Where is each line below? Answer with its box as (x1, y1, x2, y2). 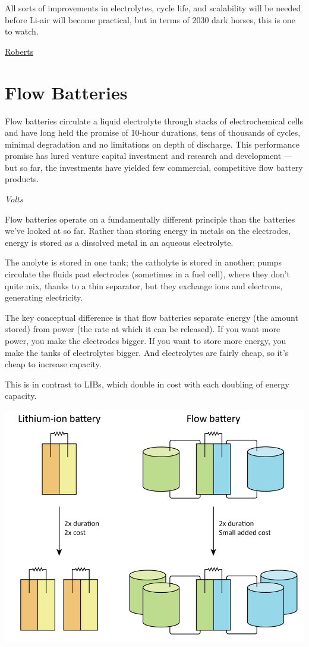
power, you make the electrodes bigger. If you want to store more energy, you (5, 335, 286, 346)
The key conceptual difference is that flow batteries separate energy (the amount (5, 311, 298, 323)
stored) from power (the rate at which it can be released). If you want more (5, 323, 280, 335)
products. (5, 173, 39, 185)
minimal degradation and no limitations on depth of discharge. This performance (5, 137, 299, 150)
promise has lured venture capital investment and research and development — (5, 149, 292, 162)
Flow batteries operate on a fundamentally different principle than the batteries (5, 212, 295, 225)
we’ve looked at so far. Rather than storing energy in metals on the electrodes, (5, 224, 291, 237)
